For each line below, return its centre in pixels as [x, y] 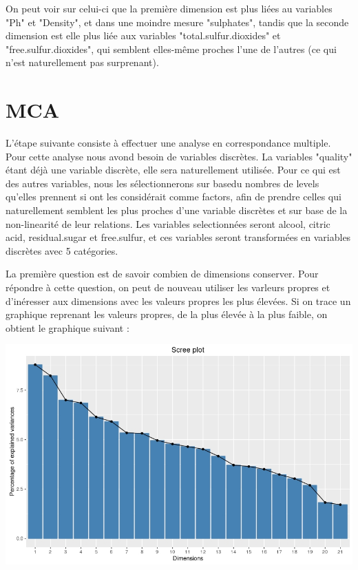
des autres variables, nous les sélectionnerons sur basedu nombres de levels [162, 183]
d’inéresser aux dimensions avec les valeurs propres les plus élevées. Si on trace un [178, 300]
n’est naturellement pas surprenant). [82, 62]
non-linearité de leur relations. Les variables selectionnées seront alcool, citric [168, 223]
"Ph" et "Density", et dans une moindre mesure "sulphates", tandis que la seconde [177, 22]
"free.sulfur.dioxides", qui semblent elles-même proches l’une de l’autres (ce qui [171, 49]
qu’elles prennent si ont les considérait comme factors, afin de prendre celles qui [173, 197]
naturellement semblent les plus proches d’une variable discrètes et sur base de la [177, 210]
